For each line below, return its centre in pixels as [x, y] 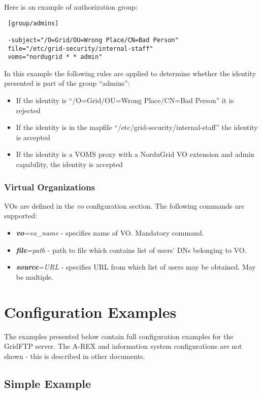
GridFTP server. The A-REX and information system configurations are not [123, 346]
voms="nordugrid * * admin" [55, 57]
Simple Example [48, 383]
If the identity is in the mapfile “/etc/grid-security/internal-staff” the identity [137, 127]
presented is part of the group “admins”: [67, 83]
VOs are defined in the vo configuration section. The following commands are [124, 205]
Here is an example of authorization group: [71, 7]
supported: [21, 216]
